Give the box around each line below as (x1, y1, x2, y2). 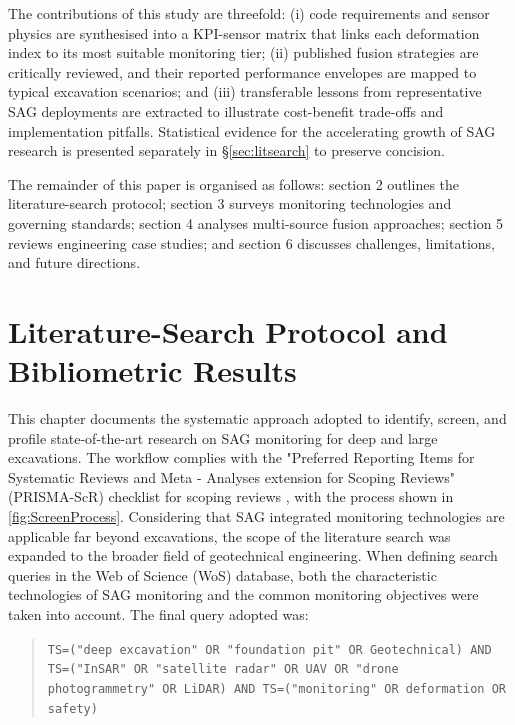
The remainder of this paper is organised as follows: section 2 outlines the (8, 173, 460, 194)
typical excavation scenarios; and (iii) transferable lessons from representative (8, 81, 482, 102)
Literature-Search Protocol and (8, 310, 448, 351)
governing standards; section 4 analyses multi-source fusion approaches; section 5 (8, 212, 504, 233)
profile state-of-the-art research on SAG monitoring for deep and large (8, 427, 438, 448)
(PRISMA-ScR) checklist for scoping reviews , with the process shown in (8, 486, 454, 507)
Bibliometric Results (8, 350, 297, 391)
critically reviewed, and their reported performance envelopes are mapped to (8, 61, 477, 82)
